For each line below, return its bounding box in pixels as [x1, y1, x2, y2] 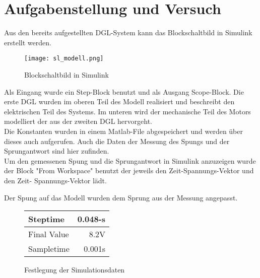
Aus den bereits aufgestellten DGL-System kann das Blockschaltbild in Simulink [4, 27, 252, 38]
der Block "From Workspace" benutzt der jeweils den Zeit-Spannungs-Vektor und [4, 165, 254, 176]
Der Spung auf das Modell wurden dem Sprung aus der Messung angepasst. [4, 192, 238, 202]
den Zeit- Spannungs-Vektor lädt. [4, 175, 107, 185]
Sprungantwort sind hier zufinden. [4, 146, 109, 156]
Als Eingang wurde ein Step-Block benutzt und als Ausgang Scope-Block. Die [4, 86, 244, 97]
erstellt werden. [4, 37, 51, 47]
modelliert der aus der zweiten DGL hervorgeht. [4, 116, 152, 126]
